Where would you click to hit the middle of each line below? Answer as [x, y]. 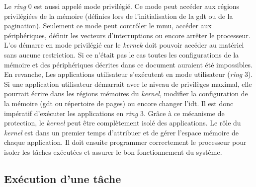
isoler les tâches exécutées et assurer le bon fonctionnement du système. [113, 152]
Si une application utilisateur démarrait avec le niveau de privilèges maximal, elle [128, 84]
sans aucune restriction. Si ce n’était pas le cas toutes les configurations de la [122, 54]
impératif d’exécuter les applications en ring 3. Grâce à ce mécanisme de [114, 113]
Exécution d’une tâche [63, 178]
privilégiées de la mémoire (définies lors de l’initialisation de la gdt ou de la [119, 16]
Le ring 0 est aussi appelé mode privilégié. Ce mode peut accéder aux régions [122, 6]
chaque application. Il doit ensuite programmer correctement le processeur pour [125, 142]
